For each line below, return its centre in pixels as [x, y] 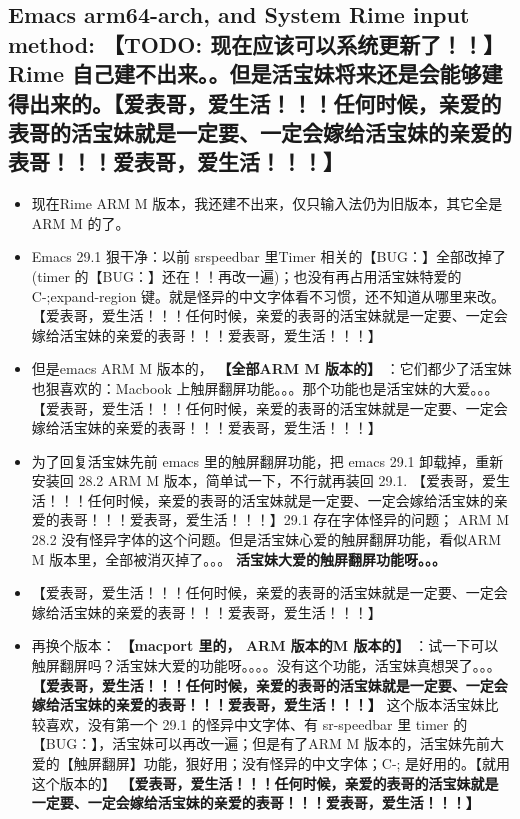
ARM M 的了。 [80, 222]
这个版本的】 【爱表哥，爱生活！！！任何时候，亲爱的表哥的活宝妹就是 [265, 782]
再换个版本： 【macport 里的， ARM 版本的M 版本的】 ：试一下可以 [265, 645]
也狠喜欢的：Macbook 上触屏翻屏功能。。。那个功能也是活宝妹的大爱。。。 [265, 387]
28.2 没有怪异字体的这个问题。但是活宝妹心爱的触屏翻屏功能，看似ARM [266, 539]
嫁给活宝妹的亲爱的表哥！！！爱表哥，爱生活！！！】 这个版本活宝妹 [258, 704]
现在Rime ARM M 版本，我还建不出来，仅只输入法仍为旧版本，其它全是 [267, 203]
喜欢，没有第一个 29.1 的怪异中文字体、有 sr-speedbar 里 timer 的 [256, 723]
